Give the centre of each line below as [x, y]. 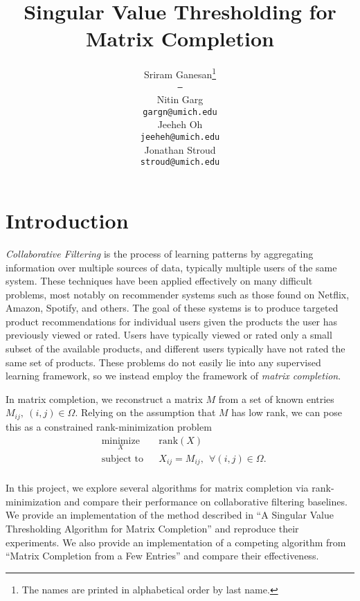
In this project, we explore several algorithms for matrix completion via [157, 488]
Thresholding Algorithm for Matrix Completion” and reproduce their [152, 529]
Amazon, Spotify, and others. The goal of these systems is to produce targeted [172, 308]
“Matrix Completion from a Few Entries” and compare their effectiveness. [162, 556]
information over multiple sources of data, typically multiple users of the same [171, 267]
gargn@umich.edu [180, 112]
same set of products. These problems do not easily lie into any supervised [163, 362]
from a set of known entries [276, 398]
